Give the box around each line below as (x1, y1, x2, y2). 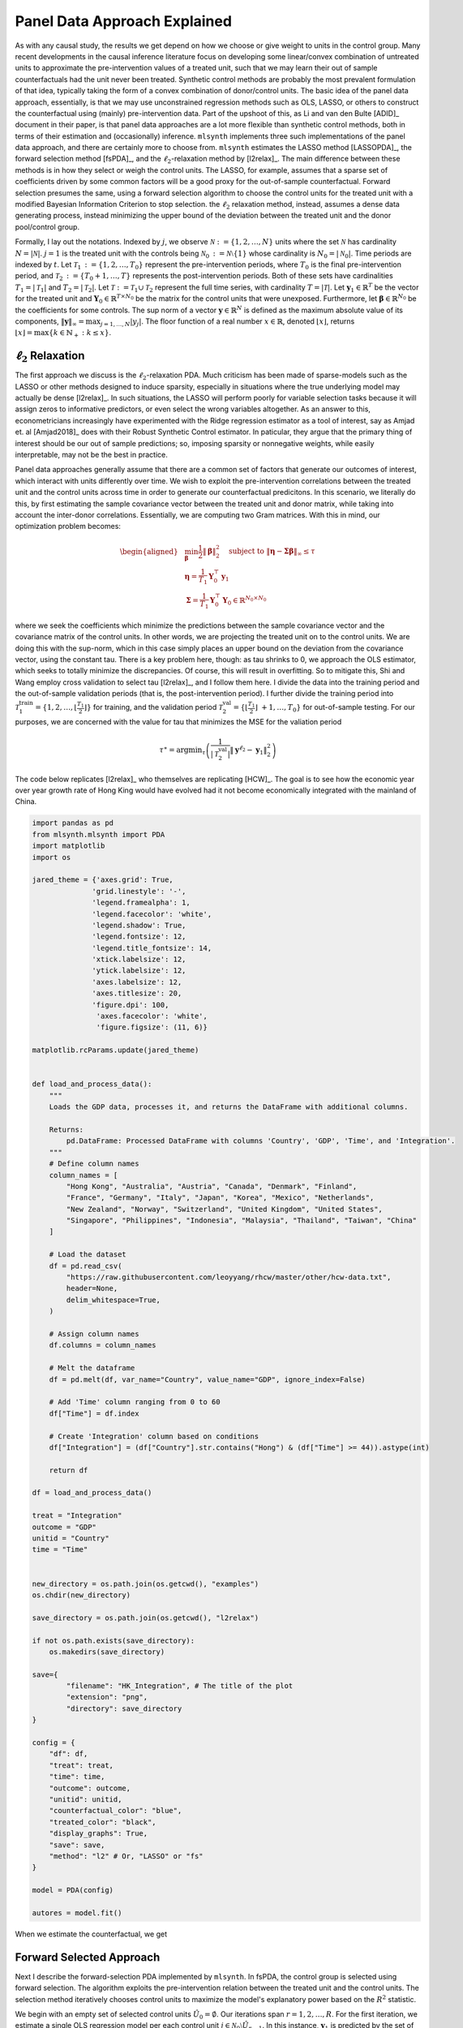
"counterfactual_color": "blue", (49, 1806, 182, 1815)
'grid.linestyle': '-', (92, 887, 186, 896)
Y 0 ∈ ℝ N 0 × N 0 (222, 595, 267, 607)
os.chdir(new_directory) (32, 1590, 131, 1600)
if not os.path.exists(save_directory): (32, 1635, 195, 1645)
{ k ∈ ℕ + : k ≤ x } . (49, 328, 112, 340)
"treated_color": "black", (49, 1817, 157, 1827)
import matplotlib (32, 841, 105, 851)
